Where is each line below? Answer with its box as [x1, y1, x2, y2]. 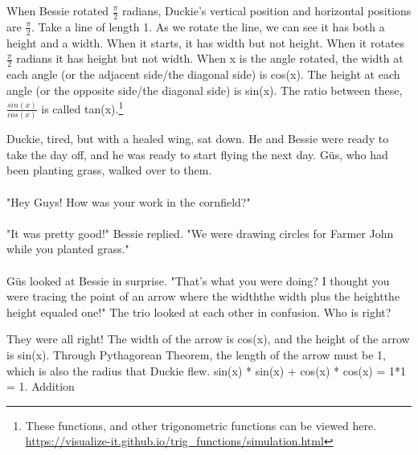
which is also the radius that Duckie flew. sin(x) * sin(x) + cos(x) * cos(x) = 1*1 [6, 362, 406, 379]
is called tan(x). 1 [41, 98, 124, 117]
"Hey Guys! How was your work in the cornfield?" [6, 193, 251, 210]
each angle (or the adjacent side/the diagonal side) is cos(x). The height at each [6, 66, 400, 83]
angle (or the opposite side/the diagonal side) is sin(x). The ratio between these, [6, 81, 403, 98]
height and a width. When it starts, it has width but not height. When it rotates [6, 34, 405, 51]
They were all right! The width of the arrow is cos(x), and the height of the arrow [6, 330, 410, 347]
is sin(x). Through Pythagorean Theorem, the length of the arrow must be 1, [6, 346, 386, 363]
